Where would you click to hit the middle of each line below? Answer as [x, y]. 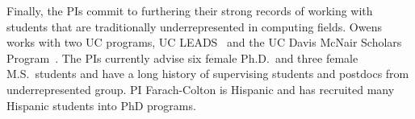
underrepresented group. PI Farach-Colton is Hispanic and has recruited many [201, 89]
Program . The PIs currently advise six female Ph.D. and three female [182, 57]
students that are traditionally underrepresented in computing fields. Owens [194, 26]
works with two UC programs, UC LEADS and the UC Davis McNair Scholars [204, 42]
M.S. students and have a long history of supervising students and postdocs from [208, 74]
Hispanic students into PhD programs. [101, 105]
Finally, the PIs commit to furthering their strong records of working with [190, 10]
